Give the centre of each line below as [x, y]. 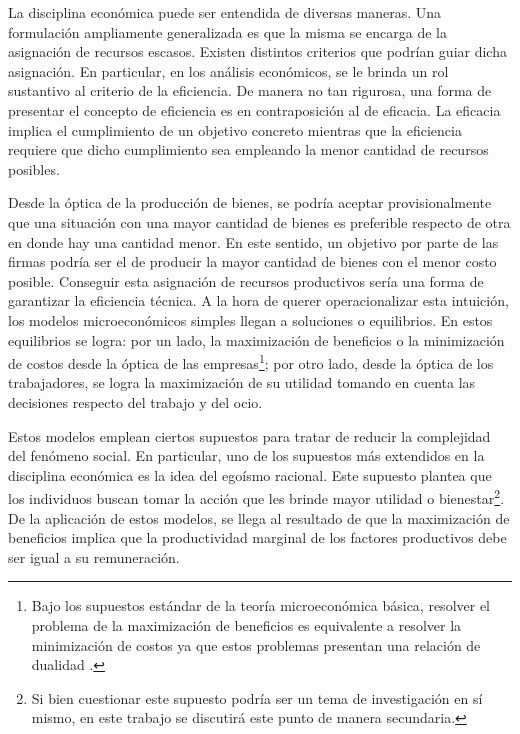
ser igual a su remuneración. [94, 556]
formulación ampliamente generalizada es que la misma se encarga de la [227, 31]
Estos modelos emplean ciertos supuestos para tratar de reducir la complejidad [249, 435]
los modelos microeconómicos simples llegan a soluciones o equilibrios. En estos [250, 319]
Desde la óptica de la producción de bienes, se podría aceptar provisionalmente [250, 202]
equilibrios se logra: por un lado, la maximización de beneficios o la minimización [256, 339]
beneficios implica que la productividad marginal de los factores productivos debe [257, 537]
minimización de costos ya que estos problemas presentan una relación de [256, 644]
